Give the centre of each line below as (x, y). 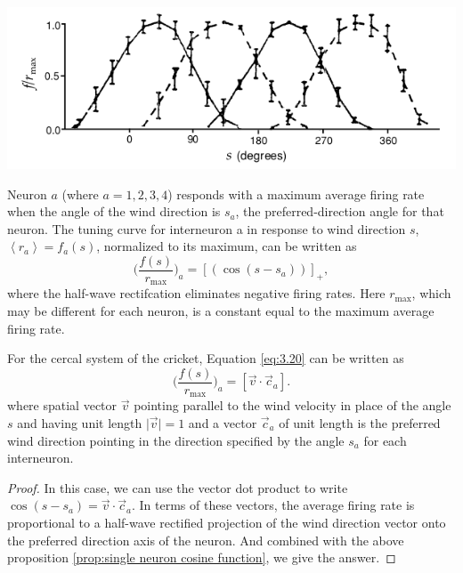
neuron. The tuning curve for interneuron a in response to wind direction (207, 228)
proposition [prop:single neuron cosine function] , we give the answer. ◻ (202, 557)
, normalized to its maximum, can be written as (227, 246)
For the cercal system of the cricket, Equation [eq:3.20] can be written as (206, 358)
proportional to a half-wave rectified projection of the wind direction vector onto (227, 522)
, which (431, 293)
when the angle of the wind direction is (114, 211)
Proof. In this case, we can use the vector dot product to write (178, 487)
